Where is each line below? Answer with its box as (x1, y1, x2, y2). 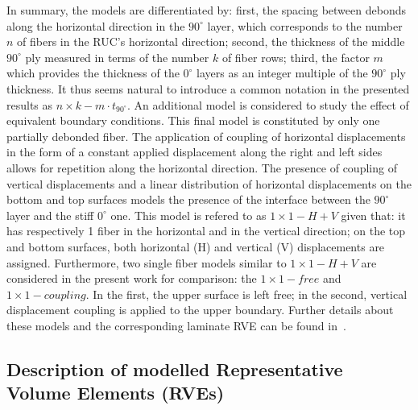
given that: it (341, 206, 406, 223)
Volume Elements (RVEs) (6, 380, 225, 405)
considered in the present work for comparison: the (6, 270, 257, 287)
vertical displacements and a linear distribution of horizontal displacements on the (6, 175, 412, 192)
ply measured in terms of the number (25, 48, 209, 65)
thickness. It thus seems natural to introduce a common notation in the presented (6, 80, 410, 97)
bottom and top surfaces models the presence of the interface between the (6, 191, 370, 208)
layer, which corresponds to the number (207, 17, 403, 34)
